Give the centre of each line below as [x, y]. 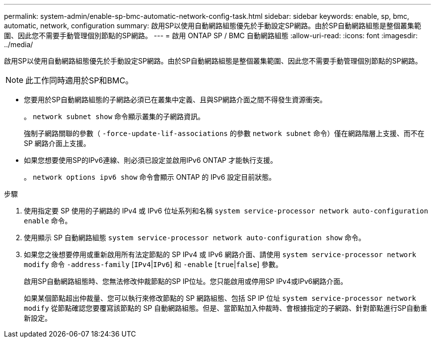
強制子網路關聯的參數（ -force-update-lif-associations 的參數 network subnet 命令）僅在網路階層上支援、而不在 [224, 133]
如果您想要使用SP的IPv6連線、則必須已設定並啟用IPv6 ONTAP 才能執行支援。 [151, 160]
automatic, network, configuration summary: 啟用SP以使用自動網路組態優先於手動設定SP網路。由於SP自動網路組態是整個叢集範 [213, 26]
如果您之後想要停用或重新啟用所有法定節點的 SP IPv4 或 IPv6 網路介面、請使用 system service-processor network [220, 254]
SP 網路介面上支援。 [57, 143]
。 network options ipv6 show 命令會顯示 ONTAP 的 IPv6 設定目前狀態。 [150, 177]
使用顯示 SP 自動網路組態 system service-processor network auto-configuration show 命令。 [195, 238]
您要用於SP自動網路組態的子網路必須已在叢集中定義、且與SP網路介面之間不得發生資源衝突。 [175, 100]
